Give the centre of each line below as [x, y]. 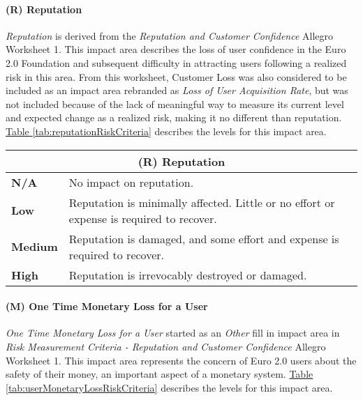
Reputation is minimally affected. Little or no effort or [202, 202]
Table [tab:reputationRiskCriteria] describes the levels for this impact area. [166, 131]
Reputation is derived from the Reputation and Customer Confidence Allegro [170, 35]
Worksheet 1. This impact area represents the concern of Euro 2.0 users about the [181, 360]
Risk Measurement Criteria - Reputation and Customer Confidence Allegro [166, 346]
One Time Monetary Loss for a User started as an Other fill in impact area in [173, 333]
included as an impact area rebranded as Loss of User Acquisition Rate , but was [177, 90]
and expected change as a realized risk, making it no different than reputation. [174, 117]
